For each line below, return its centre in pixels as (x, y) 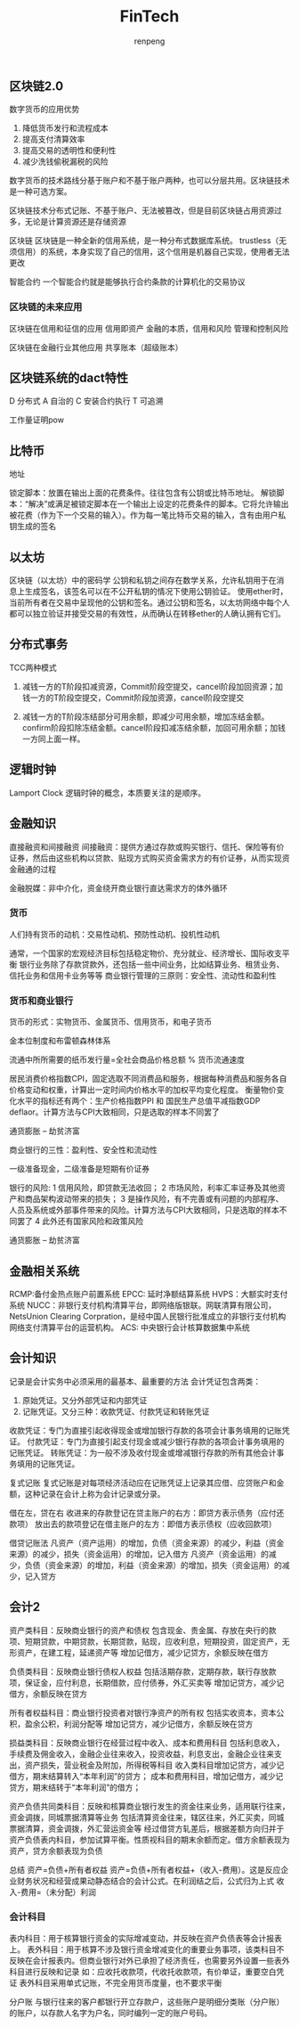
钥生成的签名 (32, 527)
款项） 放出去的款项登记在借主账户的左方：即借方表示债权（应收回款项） (143, 1524)
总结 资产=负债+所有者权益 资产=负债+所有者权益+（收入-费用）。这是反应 (145, 1869)
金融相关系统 (44, 1271)
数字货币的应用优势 (44, 110)
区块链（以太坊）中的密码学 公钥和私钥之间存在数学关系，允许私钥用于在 (143, 580)
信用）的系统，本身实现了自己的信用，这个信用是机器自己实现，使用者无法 (153, 252)
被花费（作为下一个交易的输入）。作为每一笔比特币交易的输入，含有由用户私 (148, 515)
